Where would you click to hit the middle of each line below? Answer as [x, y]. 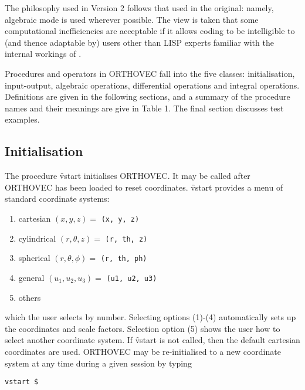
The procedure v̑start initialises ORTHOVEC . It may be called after [128, 176]
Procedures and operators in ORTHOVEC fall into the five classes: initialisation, [150, 73]
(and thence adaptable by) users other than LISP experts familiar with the [139, 42]
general [31, 277]
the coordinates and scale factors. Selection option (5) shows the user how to [143, 328]
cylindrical [37, 238]
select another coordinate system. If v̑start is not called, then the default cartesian [152, 340]
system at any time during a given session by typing [98, 363]
